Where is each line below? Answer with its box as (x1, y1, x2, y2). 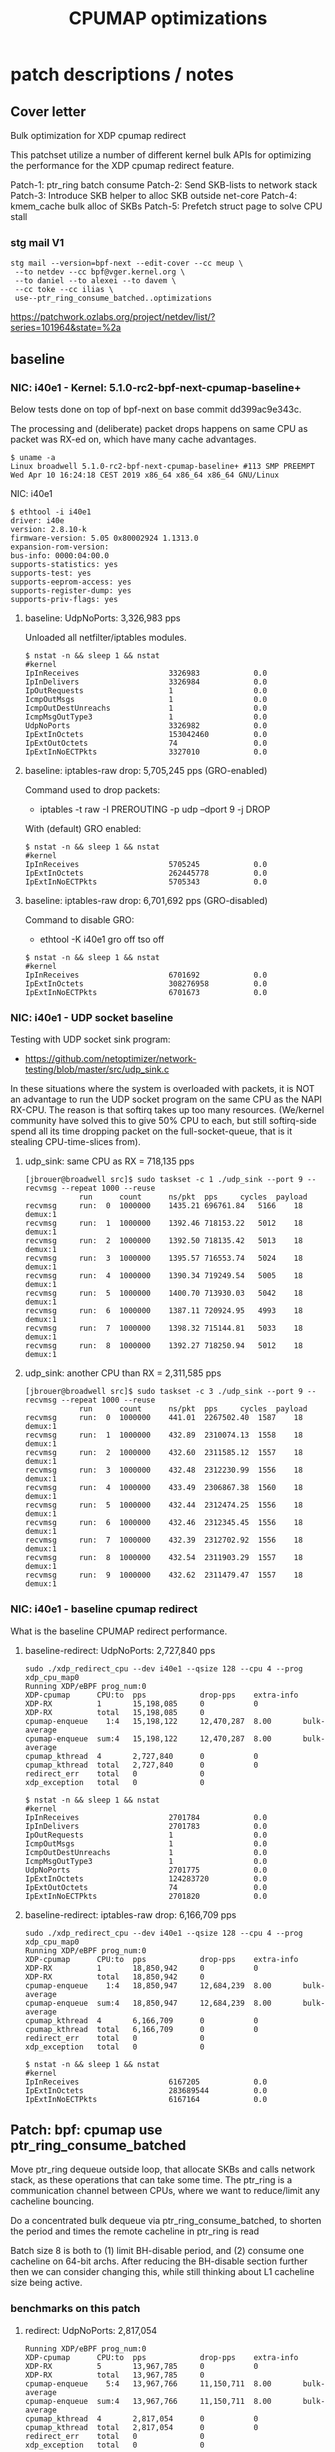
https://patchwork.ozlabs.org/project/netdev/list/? (10, 311, 216, 323)
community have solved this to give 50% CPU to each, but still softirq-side (10, 1115, 317, 1127)
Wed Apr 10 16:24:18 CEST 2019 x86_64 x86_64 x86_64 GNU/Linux (10, 470, 280, 480)
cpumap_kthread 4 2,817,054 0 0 (24, 2413, 259, 2424)
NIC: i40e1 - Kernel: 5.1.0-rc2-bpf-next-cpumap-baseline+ (10, 380, 302, 394)
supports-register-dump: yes (10, 585, 132, 596)
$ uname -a (10, 452, 56, 462)
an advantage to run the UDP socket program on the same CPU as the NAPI (10, 1093, 323, 1106)
